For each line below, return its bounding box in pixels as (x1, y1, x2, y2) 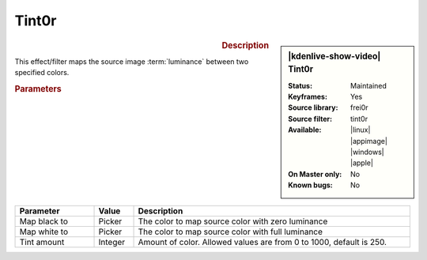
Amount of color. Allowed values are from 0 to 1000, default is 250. (138, 236, 387, 247)
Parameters (14, 83, 62, 94)
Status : (288, 81, 312, 90)
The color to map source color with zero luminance (138, 216, 328, 227)
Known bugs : (288, 180, 334, 190)
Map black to (19, 216, 69, 227)
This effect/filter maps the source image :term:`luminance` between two (14, 56, 249, 66)
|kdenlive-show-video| (288, 51, 381, 62)
